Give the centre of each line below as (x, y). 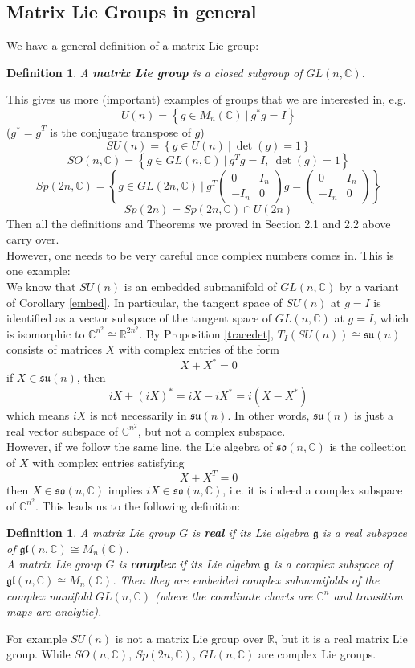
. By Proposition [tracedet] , (206, 333)
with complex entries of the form (199, 349)
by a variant (369, 286)
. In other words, (269, 415)
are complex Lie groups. (317, 654)
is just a (374, 415)
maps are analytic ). (54, 611)
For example (37, 638)
